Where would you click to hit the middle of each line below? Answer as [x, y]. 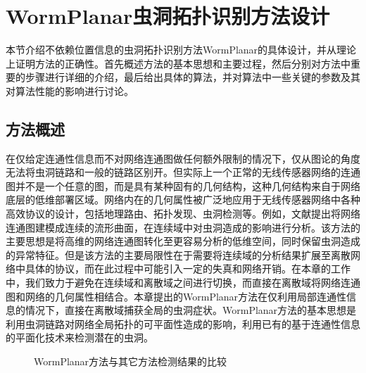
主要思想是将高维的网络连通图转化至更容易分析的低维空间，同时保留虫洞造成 [183, 241]
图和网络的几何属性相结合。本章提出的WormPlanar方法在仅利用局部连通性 [176, 296]
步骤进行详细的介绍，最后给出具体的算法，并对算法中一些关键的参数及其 [193, 77]
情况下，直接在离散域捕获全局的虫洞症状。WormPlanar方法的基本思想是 [191, 310]
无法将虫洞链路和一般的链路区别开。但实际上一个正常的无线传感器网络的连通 [183, 172]
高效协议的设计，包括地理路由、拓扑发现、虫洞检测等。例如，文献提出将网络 [183, 214]
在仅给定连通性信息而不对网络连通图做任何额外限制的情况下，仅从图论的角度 [183, 158]
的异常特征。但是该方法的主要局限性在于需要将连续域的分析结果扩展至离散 [178, 254]
